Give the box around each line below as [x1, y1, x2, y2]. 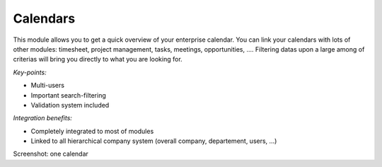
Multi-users [30, 81, 65, 90]
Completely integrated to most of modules [30, 127, 154, 135]
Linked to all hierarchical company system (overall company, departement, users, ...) [30, 137, 277, 145]
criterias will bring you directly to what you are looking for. [13, 55, 183, 64]
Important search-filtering [30, 91, 106, 99]
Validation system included [30, 100, 110, 109]
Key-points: [13, 68, 47, 76]
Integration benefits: [13, 114, 72, 122]
